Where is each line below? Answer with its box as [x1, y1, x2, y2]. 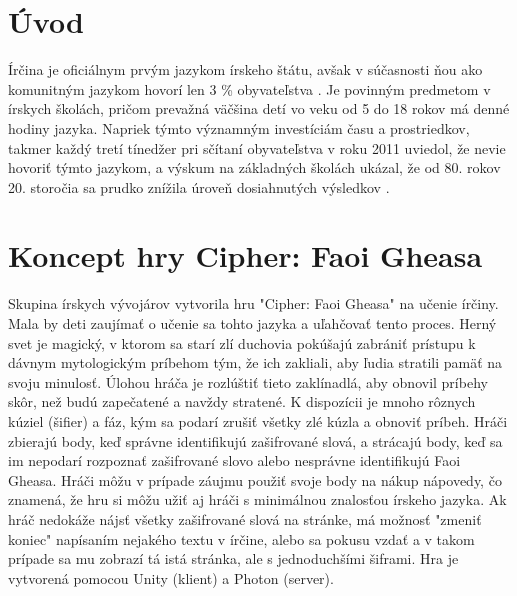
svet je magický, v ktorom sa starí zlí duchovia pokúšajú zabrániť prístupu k [8, 332, 476, 353]
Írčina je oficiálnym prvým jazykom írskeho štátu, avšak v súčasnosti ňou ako [8, 59, 483, 80]
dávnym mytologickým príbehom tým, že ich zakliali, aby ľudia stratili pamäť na [8, 352, 503, 373]
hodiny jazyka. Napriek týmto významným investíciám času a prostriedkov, [8, 117, 470, 138]
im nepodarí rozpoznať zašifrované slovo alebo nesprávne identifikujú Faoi [8, 450, 461, 471]
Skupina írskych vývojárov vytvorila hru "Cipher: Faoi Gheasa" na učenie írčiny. [8, 293, 499, 314]
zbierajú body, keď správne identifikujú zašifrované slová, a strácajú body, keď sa [8, 430, 503, 451]
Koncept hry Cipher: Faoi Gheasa [8, 235, 483, 276]
